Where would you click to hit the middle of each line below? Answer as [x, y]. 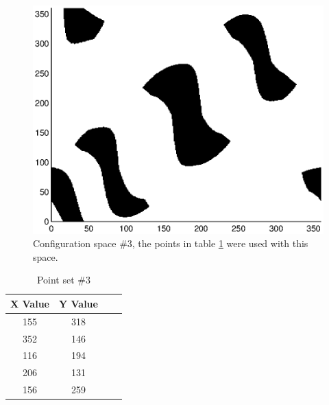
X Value [30, 303]
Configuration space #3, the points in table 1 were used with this [171, 243]
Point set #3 [63, 280]
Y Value [78, 303]
